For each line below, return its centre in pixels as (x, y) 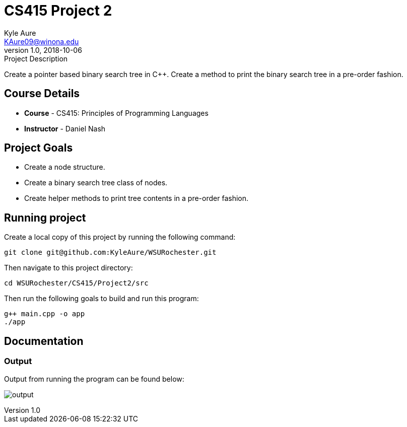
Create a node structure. (65, 167)
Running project (45, 218)
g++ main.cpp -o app (45, 314)
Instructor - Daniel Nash (65, 128)
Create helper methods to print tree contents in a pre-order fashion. (137, 198)
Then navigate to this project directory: (69, 268)
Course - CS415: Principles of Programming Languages (116, 113)
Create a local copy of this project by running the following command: (120, 237)
